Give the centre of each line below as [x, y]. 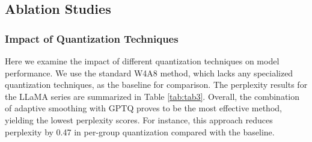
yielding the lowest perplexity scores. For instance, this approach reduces [139, 119]
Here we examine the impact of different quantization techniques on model [142, 61]
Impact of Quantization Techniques [92, 38]
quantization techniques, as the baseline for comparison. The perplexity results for [156, 85]
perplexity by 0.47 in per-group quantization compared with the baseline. [140, 131]
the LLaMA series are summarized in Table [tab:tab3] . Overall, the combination [152, 96]
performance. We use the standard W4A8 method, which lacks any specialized [149, 73]
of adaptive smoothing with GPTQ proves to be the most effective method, [143, 108]
